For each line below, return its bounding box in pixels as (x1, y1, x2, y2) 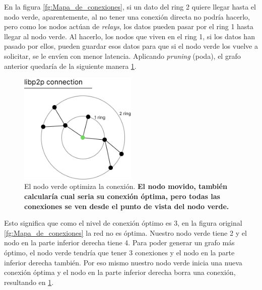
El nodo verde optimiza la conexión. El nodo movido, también (24, 181, 227, 191)
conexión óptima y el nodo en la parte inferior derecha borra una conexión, (4, 267, 236, 277)
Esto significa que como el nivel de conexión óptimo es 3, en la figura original (4, 218, 242, 228)
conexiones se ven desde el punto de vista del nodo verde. (24, 201, 229, 211)
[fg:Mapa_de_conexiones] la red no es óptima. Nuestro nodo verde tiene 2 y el (4, 227, 247, 238)
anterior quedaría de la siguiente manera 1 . (4, 60, 137, 71)
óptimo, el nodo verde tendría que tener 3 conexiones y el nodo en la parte (4, 247, 235, 257)
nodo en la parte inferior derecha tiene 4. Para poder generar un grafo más (4, 237, 235, 248)
